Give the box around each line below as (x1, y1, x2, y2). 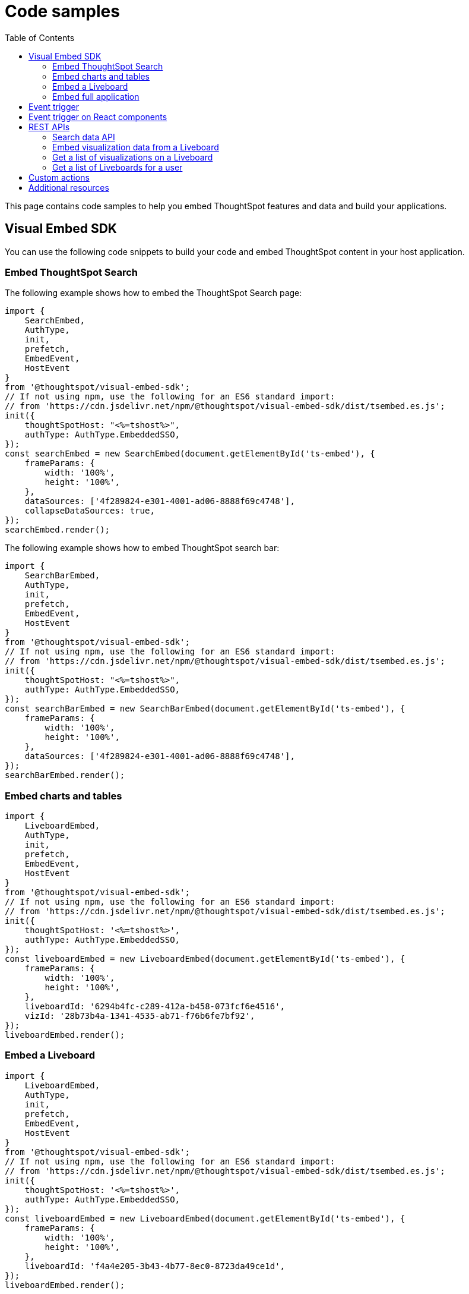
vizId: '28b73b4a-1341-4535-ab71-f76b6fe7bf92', (24, 1011, 255, 1021)
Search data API (52, 131, 115, 142)
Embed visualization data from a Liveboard (52, 141, 219, 152)
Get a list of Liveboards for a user (52, 162, 183, 172)
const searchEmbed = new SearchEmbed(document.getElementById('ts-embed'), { (5, 449, 375, 459)
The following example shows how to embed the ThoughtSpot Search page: (5, 288, 302, 298)
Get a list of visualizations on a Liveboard (52, 152, 213, 162)
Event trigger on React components (28, 111, 167, 122)
